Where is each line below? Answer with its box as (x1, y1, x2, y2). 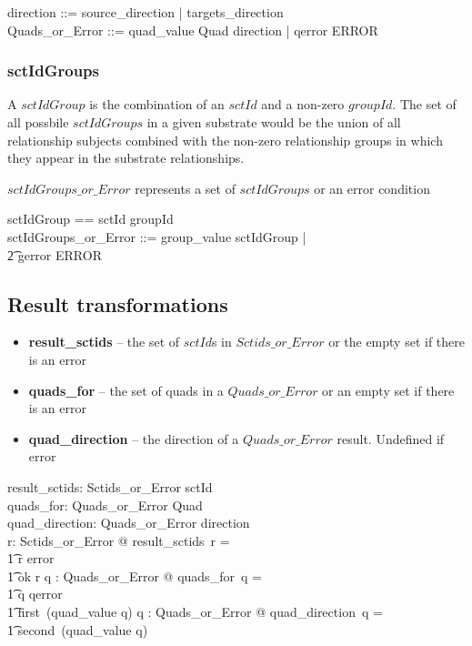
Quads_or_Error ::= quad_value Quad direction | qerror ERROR (7, 20, 378, 39)
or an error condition (314, 178, 430, 197)
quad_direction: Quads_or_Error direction (7, 513, 250, 532)
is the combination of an (89, 95, 225, 114)
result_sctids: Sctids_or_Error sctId (7, 477, 213, 496)
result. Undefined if (336, 429, 445, 448)
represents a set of (135, 178, 236, 197)
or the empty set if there (328, 332, 465, 351)
